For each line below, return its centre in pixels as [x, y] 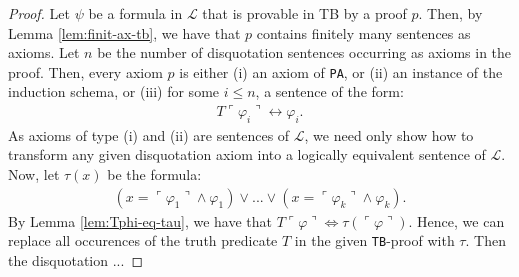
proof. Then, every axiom [85, 71]
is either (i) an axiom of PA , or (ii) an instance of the [341, 71]
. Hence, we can [456, 220]
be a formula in [135, 13]
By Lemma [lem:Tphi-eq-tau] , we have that [140, 220]
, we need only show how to [389, 134]
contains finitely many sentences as [363, 32]
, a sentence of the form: [329, 91]
